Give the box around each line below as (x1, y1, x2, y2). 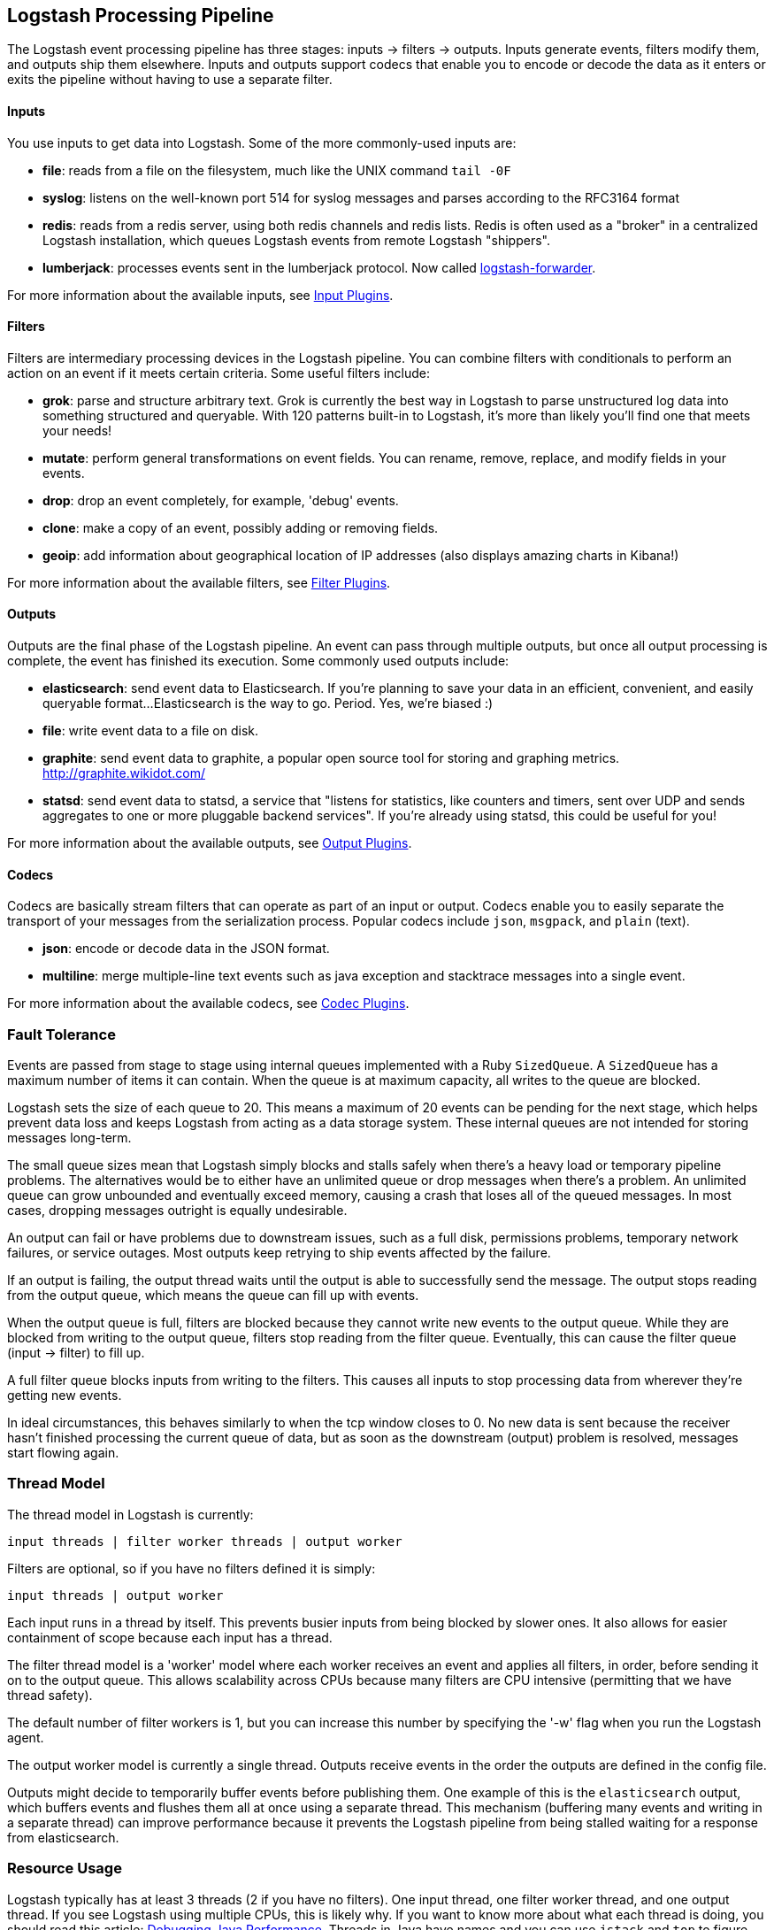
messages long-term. (7, 1130, 132, 1146)
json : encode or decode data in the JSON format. (42, 941, 330, 957)
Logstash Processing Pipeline (7, 4, 274, 27)
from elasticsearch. (7, 1829, 119, 1845)
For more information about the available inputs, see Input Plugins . (7, 287, 394, 303)
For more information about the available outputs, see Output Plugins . (7, 835, 412, 851)
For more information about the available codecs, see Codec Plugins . (7, 996, 410, 1011)
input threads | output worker (7, 1588, 224, 1603)
